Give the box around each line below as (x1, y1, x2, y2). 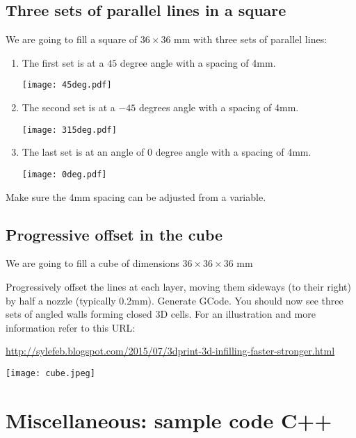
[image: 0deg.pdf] (22, 169, 107, 179)
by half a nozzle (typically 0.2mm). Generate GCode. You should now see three (6, 293, 343, 307)
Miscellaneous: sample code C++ (6, 405, 332, 434)
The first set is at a (22, 55, 104, 70)
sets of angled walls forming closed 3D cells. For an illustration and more (6, 307, 316, 321)
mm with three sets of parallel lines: (174, 32, 327, 47)
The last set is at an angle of (22, 145, 145, 159)
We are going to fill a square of (6, 32, 138, 47)
